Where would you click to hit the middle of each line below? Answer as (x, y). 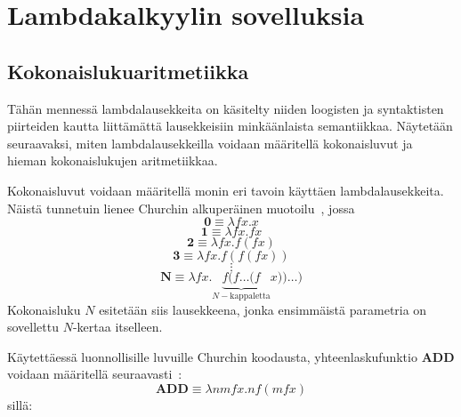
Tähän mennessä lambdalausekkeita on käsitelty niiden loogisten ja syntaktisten (226, 108)
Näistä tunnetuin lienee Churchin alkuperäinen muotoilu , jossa (181, 208)
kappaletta (250, 297)
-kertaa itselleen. (117, 327)
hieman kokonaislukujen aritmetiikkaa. (113, 160)
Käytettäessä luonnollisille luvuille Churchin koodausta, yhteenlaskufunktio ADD (231, 356)
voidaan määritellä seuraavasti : (95, 374)
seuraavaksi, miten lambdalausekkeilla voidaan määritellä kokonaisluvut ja (210, 143)
